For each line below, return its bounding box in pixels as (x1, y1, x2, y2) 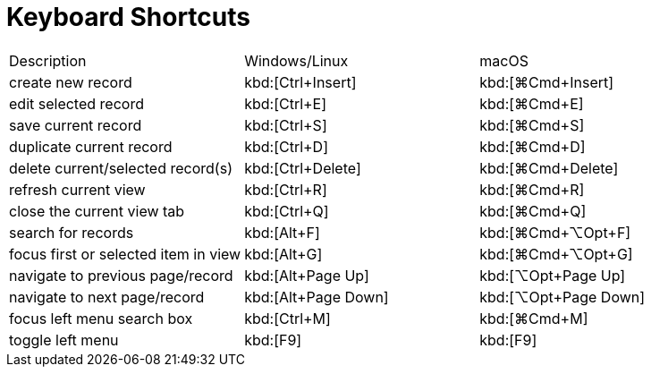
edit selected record (9, 94, 144, 113)
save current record (9, 115, 142, 134)
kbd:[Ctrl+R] (244, 180, 327, 199)
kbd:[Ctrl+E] (244, 94, 327, 113)
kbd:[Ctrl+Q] (244, 201, 329, 220)
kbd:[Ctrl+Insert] (244, 72, 357, 91)
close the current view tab (9, 201, 185, 220)
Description (9, 51, 87, 70)
